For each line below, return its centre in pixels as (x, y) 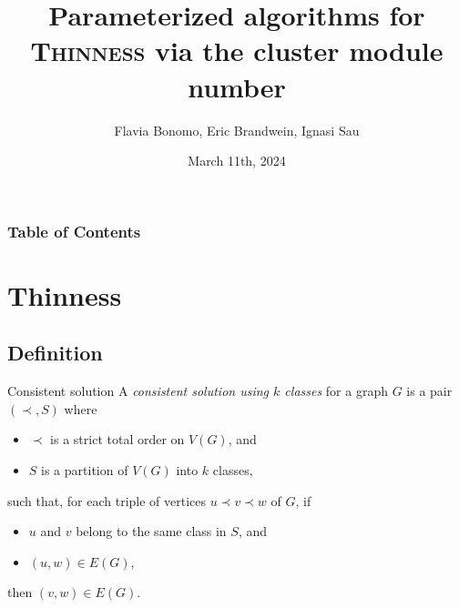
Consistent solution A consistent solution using (138, 391)
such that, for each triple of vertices (107, 500)
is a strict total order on (117, 439)
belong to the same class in (151, 531)
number (237, 86)
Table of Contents (74, 231)
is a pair (429, 391)
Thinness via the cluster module (237, 51)
